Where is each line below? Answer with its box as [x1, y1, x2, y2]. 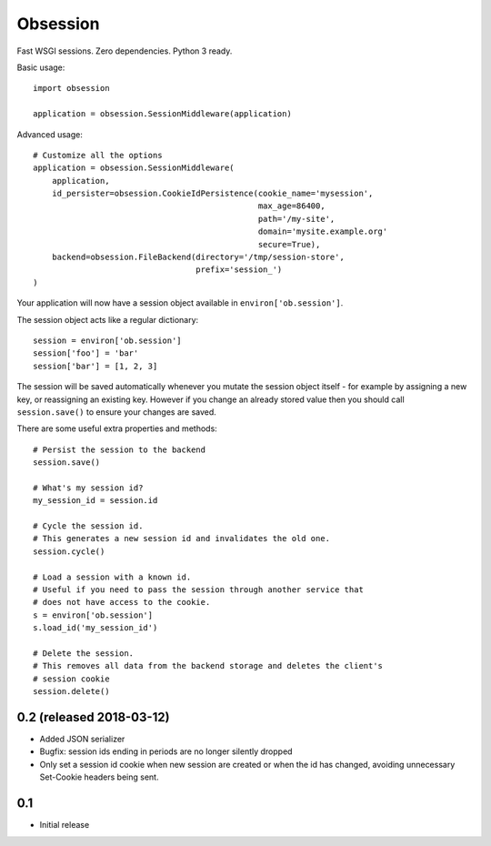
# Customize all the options [33, 150, 163, 160]
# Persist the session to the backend [33, 444, 206, 455]
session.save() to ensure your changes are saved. [16, 406, 217, 418]
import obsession [33, 83, 110, 94]
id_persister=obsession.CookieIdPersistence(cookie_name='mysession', [51, 188, 374, 199]
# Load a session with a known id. [33, 571, 192, 582]
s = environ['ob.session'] [33, 609, 154, 620]
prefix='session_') [195, 265, 283, 275]
